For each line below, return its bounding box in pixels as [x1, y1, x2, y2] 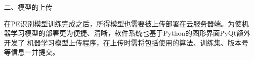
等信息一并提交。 [4, 47, 59, 57]
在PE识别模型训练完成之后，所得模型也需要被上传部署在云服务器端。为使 [4, 18, 242, 28]
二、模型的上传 [4, 2, 52, 12]
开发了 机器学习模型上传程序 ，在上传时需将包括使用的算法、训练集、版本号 [4, 37, 249, 47]
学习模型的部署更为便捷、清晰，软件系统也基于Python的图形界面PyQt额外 [10, 28, 251, 38]
